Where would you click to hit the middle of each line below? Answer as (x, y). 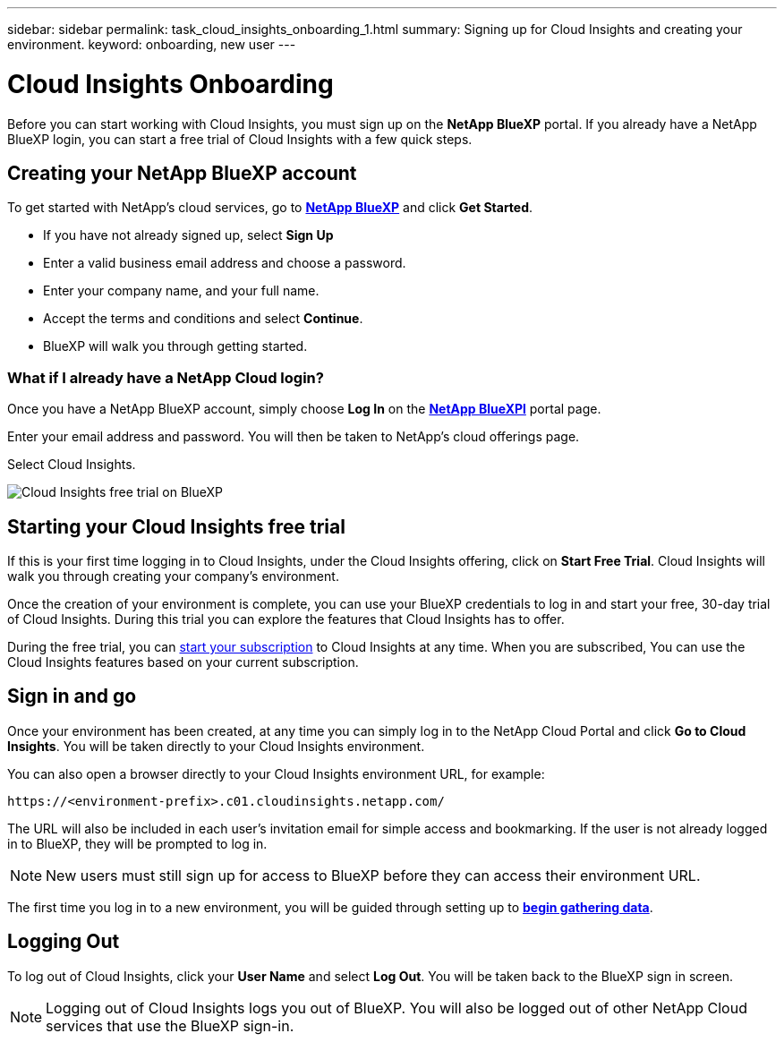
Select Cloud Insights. (72, 465)
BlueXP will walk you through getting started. (175, 346)
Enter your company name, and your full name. (181, 291)
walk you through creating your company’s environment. (173, 576)
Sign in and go (72, 696)
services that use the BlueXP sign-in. (170, 1025)
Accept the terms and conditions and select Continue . (203, 319)
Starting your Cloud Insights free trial (176, 526)
